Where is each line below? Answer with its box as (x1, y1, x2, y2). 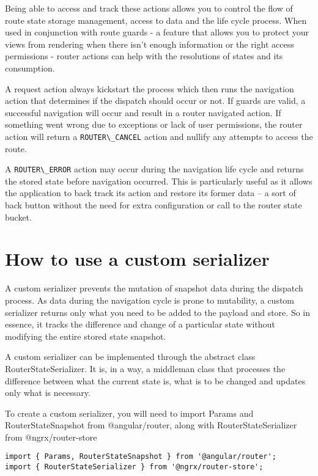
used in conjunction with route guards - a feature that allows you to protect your (5, 26, 309, 38)
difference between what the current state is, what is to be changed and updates (5, 374, 306, 387)
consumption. (5, 61, 55, 74)
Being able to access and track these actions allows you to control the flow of (5, 2, 293, 14)
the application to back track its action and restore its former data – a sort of (5, 186, 296, 199)
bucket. (5, 210, 32, 223)
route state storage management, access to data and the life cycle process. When (5, 13, 307, 26)
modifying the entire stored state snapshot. (5, 329, 166, 342)
